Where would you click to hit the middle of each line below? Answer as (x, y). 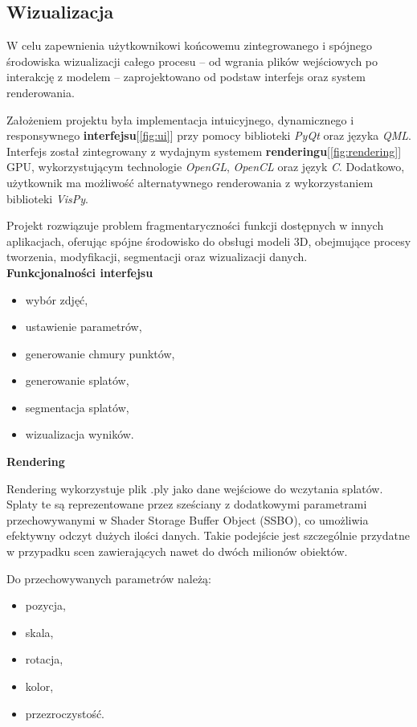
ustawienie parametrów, (84, 327)
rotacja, (44, 659)
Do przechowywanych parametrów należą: (109, 578)
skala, (39, 632)
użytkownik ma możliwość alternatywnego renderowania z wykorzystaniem (190, 182)
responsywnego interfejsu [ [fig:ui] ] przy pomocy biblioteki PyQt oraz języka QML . (209, 135)
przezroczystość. (65, 713)
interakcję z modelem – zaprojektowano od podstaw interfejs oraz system (186, 77)
